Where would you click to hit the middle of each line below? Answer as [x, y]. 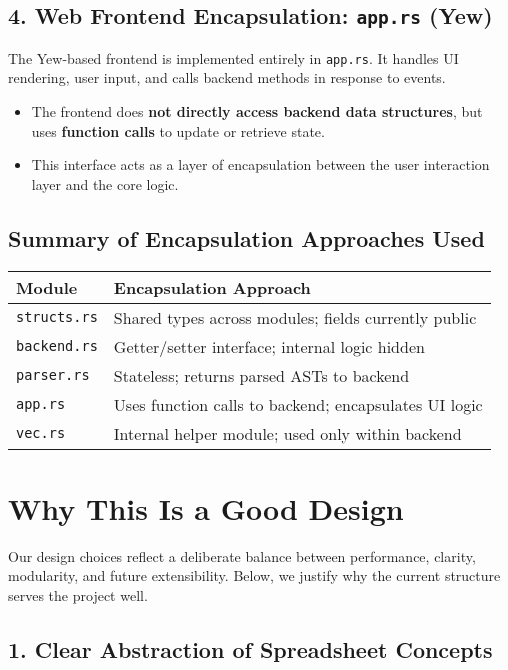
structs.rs [57, 317]
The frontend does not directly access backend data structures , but [257, 111]
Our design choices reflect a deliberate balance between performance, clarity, [242, 555]
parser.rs [53, 375]
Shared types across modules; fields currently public [295, 317]
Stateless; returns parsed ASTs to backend [261, 375]
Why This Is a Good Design [206, 507]
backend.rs [57, 346]
